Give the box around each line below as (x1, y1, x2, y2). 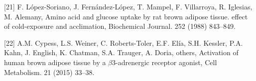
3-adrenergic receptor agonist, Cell (112, 57, 217, 67)
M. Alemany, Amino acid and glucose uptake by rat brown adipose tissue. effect (4, 11, 248, 21)
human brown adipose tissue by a (4, 57, 106, 67)
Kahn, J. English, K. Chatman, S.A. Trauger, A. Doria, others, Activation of (4, 47, 239, 58)
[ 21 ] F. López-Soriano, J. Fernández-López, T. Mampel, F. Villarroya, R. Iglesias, (4, 1, 253, 11)
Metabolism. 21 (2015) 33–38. (4, 67, 95, 77)
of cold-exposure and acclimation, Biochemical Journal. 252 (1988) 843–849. (4, 21, 236, 31)
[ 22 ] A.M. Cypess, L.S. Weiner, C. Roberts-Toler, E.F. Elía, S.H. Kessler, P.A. (4, 37, 243, 48)
